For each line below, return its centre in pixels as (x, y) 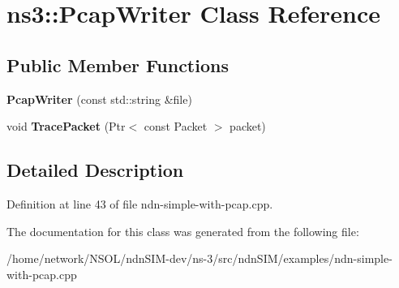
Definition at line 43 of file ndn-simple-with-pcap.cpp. (140, 203)
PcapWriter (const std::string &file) (99, 99)
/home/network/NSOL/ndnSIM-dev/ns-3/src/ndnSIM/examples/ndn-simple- (199, 258)
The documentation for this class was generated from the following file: (183, 231)
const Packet (176, 126)
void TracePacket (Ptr (66, 126)
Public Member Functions (118, 64)
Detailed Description (95, 170)
